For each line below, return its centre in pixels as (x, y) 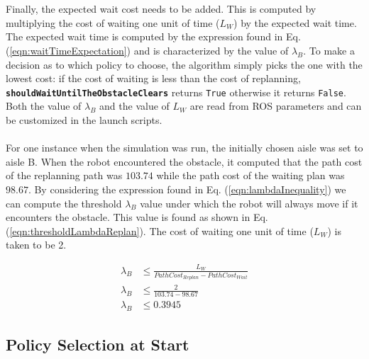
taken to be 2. (36, 245)
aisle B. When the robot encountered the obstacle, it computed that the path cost (184, 161)
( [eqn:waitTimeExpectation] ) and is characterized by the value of (147, 50)
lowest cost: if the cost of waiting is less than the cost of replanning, (153, 78)
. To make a (329, 50)
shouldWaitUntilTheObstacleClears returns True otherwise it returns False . (176, 92)
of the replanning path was (64, 175)
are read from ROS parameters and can (276, 106)
